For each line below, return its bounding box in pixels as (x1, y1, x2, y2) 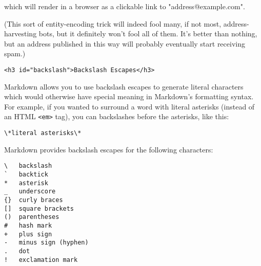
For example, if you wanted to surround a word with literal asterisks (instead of (4, 101, 255, 112)
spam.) (4, 48, 26, 59)
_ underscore (4, 188, 56, 195)
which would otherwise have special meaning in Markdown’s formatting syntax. (4, 91, 254, 102)
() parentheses (4, 213, 59, 221)
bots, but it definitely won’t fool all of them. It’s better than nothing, (38, 28, 257, 39)
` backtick (4, 170, 48, 178)
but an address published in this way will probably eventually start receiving (4, 38, 245, 49)
